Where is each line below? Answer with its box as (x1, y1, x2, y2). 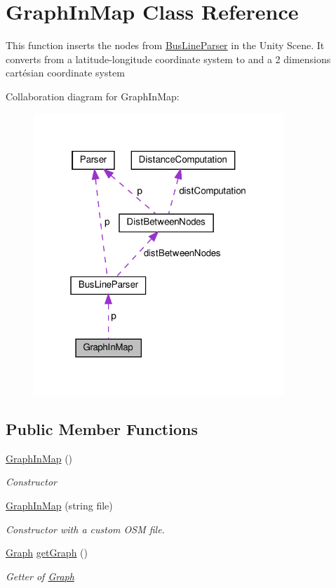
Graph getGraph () (6, 545, 88, 560)
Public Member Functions (6, 417, 198, 439)
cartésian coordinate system (6, 65, 125, 80)
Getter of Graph (6, 568, 74, 583)
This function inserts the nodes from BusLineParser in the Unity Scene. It (6, 38, 325, 53)
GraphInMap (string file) (6, 497, 113, 512)
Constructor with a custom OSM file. (6, 521, 165, 536)
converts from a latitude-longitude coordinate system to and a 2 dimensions (6, 51, 331, 66)
